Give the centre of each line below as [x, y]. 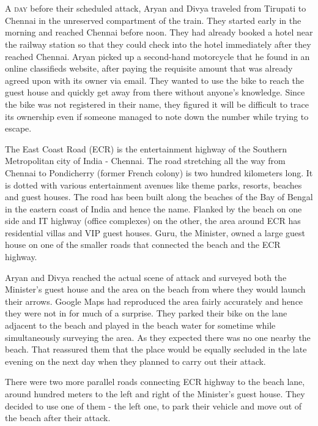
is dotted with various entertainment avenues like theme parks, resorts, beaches [153, 185]
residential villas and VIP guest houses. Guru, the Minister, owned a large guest [155, 232]
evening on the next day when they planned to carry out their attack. [135, 361]
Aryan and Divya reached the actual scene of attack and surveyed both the [146, 277]
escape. [18, 128]
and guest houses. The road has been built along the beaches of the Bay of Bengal [159, 197]
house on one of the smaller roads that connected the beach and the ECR [143, 245]
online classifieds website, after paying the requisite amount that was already [149, 68]
